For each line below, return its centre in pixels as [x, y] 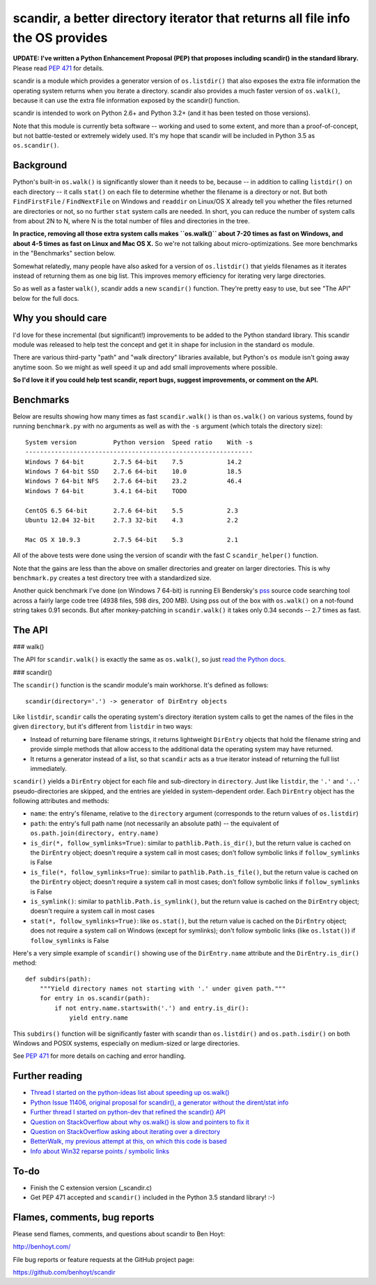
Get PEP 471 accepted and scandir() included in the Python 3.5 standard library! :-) [152, 1197]
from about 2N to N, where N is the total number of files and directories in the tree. [131, 221]
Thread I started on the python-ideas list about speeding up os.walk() [130, 1093]
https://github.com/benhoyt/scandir [64, 1272]
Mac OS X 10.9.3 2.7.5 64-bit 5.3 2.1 [132, 539]
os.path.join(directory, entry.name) [95, 833]
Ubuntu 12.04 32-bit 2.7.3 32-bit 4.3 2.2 [132, 520]
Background [40, 165]
